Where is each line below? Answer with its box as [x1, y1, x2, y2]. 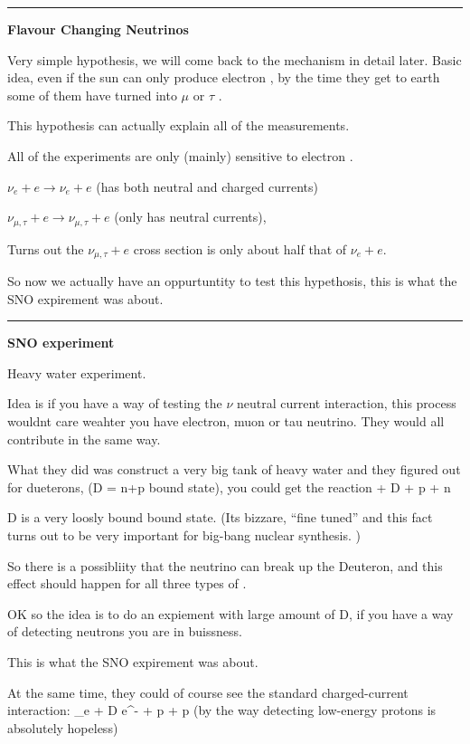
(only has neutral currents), [114, 207, 267, 226]
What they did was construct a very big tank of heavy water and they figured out [7, 460, 461, 479]
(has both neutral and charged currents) [96, 176, 318, 196]
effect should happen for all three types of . [7, 574, 247, 593]
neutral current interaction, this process [236, 394, 456, 413]
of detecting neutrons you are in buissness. [7, 622, 242, 641]
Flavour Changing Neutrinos [7, 20, 189, 38]
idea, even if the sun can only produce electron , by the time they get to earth [7, 68, 440, 87]
